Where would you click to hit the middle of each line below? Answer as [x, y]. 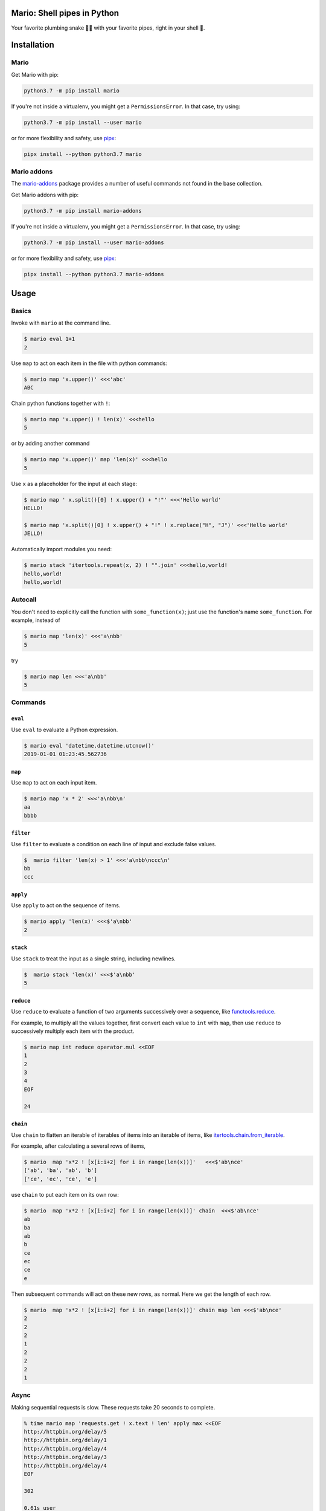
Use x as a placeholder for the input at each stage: [74, 484]
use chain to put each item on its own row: [65, 1194]
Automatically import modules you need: [61, 549]
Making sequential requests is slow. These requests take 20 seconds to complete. [113, 1407]
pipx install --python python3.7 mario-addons [94, 274]
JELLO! [34, 534]
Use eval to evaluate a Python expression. [65, 730]
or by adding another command [50, 444]
